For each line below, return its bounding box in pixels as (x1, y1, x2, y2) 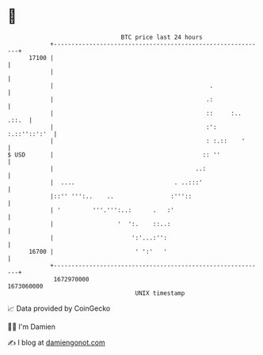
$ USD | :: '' (7, 150, 221, 159)
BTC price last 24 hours (120, 33, 203, 41)
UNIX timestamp (135, 289, 185, 297)
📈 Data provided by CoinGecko (7, 304, 111, 313)
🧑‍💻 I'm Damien (7, 322, 56, 331)
